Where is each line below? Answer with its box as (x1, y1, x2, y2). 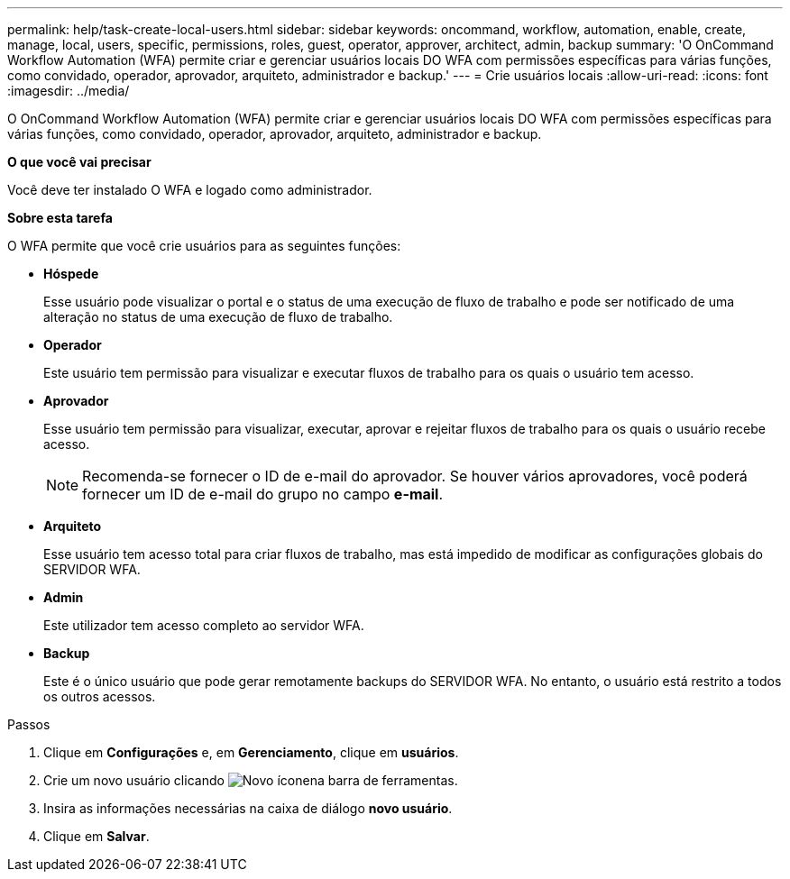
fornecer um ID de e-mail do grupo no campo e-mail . (82, 485, 444, 503)
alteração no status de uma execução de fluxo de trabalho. (43, 309, 393, 325)
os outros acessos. (43, 689, 156, 704)
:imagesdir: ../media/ (7, 83, 130, 98)
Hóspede (43, 266, 99, 281)
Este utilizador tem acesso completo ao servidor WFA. (43, 618, 364, 633)
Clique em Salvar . (43, 829, 150, 844)
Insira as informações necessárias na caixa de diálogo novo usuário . (43, 801, 453, 816)
